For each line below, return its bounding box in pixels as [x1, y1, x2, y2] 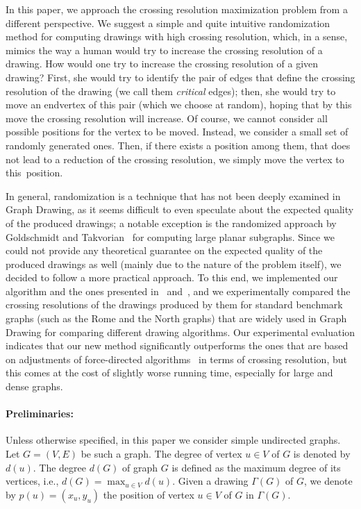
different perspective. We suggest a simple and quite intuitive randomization [6, 15, 330, 30]
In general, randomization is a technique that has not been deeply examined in [6, 188, 341, 203]
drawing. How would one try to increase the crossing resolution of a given [6, 56, 319, 71]
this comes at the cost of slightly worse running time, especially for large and [6, 365, 333, 380]
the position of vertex [103, 487, 194, 501]
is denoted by [293, 447, 351, 461]
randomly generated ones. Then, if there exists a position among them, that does [6, 137, 351, 152]
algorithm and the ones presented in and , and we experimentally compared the [6, 283, 351, 298]
